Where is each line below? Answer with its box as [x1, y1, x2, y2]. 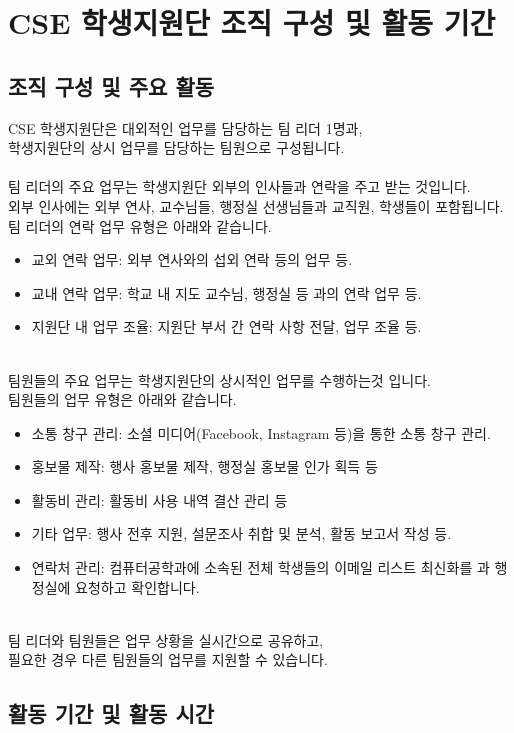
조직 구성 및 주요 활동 [8, 70, 215, 101]
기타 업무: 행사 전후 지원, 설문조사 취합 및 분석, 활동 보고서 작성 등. [31, 523, 452, 544]
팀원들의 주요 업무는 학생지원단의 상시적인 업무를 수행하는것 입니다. [8, 369, 431, 390]
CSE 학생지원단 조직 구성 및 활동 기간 [8, 2, 496, 43]
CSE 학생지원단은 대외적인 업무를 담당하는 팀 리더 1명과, [8, 117, 363, 138]
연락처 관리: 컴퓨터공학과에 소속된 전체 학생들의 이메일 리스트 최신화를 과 [31, 557, 490, 578]
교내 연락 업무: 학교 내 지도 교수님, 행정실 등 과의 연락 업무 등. [31, 282, 422, 303]
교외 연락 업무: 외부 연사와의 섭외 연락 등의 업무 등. [31, 249, 353, 270]
